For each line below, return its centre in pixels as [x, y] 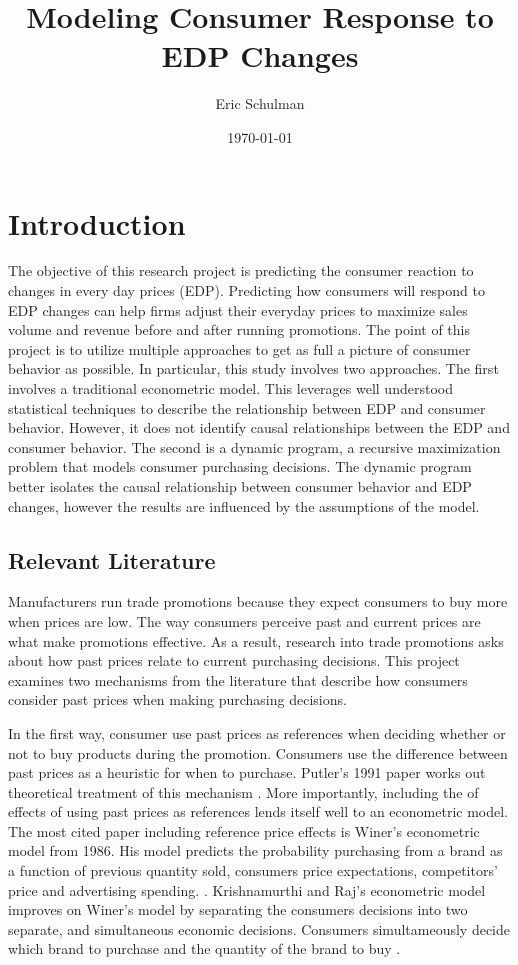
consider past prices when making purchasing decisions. [177, 699]
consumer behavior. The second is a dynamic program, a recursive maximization [254, 446]
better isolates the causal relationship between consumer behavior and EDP [240, 485]
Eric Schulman [260, 103]
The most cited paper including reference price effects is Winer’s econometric [244, 830]
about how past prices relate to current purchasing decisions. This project [234, 660]
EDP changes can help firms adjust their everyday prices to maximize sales [238, 309]
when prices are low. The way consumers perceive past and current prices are [244, 620]
